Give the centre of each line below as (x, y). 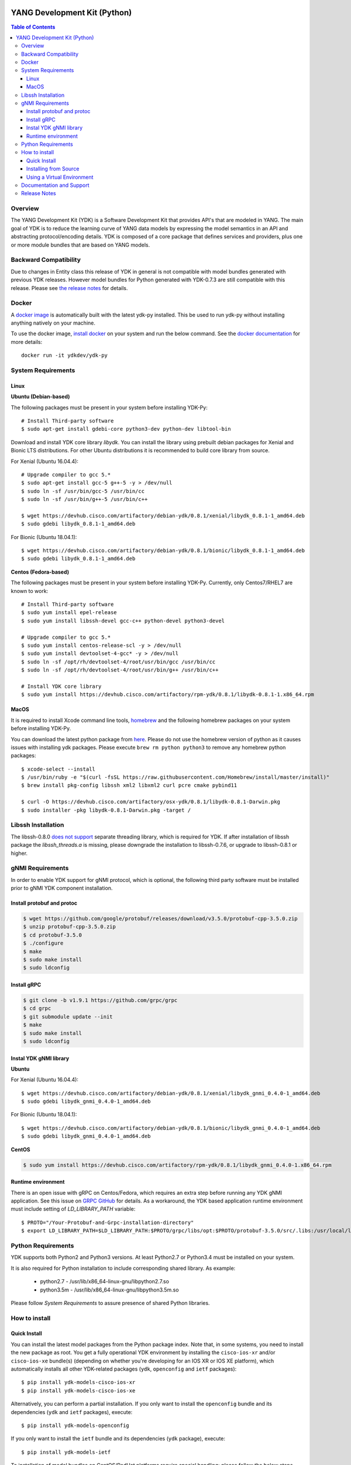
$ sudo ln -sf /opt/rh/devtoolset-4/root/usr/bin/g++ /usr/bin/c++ (120, 670)
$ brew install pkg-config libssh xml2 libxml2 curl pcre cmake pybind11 (129, 786)
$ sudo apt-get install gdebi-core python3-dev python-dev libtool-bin (126, 429)
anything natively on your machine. (53, 323)
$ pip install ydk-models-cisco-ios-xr (78, 1382)
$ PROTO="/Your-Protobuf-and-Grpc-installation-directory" (108, 1222)
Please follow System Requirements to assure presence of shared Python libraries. (110, 1303)
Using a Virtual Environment (60, 177)
